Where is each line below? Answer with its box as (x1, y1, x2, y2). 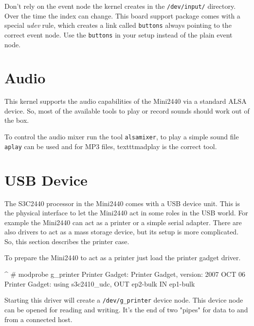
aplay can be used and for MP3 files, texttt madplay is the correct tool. (4, 141, 217, 151)
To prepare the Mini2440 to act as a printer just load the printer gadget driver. (4, 252, 241, 263)
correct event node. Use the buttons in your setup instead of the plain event (4, 29, 233, 39)
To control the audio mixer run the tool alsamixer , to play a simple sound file (4, 132, 239, 142)
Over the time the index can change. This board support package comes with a (4, 10, 240, 20)
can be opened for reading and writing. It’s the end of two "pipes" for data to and (4, 304, 248, 314)
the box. (4, 115, 29, 125)
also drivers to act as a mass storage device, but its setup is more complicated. (4, 227, 239, 237)
